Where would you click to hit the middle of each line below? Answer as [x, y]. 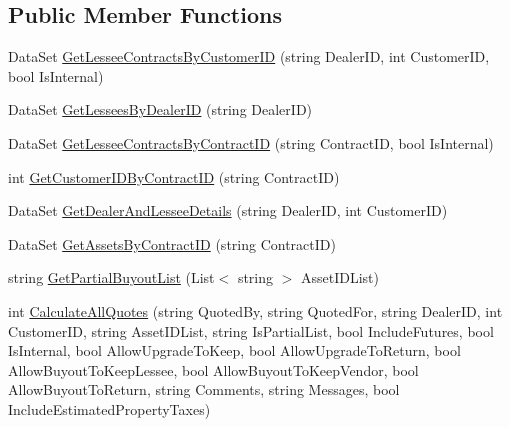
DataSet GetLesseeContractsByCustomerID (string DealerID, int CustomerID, [249, 56]
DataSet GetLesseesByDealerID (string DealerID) [160, 109]
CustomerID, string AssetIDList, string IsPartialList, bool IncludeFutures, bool [251, 330]
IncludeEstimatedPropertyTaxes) [109, 408]
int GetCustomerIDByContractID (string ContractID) [174, 176]
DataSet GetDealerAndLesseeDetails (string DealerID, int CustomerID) [228, 210]
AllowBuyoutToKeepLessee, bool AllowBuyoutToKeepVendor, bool [213, 369]
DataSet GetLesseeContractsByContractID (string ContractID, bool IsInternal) [251, 142]
